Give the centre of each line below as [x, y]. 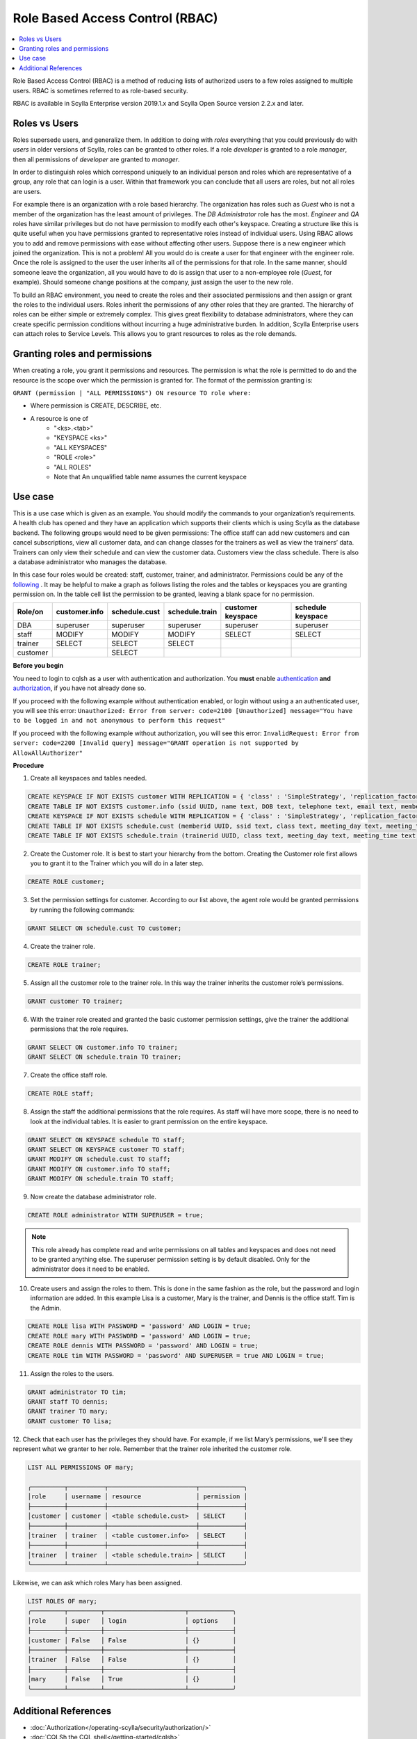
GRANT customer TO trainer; [75, 1001]
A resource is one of [59, 418]
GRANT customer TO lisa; [70, 1421]
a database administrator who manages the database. [90, 562]
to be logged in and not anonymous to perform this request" [119, 721]
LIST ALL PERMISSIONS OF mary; [81, 1467]
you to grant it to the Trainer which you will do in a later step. [117, 863]
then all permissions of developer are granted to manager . [96, 159]
